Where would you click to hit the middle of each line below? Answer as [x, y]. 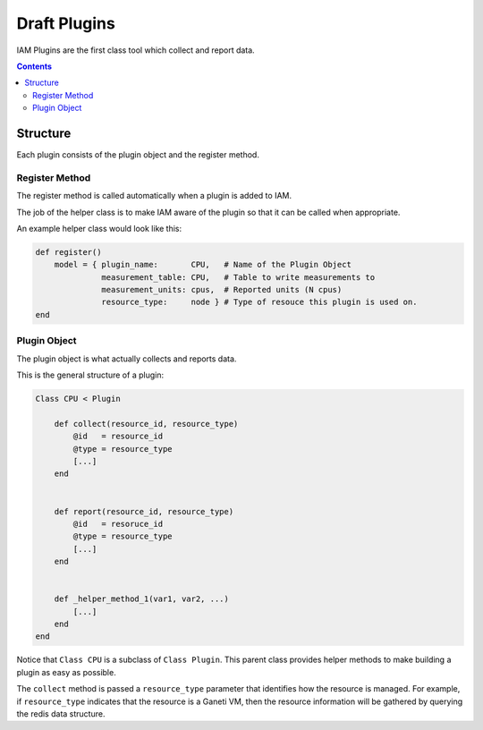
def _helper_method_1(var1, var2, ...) [142, 599]
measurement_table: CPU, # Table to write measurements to [238, 277]
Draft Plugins [66, 23]
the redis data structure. [61, 713]
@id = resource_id [118, 437]
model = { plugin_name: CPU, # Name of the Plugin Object [203, 265]
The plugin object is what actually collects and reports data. [127, 359]
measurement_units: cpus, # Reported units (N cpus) [222, 290]
